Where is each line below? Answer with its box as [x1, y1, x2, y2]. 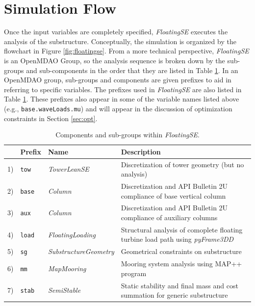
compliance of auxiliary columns [121, 212, 218, 223]
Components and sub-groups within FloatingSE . [55, 129, 200, 140]
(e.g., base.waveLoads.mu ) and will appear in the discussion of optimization [4, 103, 232, 113]
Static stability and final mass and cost [121, 280, 238, 290]
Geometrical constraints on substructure [121, 246, 242, 256]
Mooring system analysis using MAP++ [121, 258, 242, 269]
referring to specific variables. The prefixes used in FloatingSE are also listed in [4, 84, 242, 94]
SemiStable [48, 285, 81, 295]
